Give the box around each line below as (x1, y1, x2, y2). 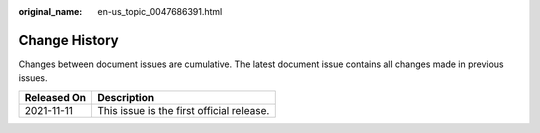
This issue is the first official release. (97, 103, 270, 117)
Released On (24, 90, 87, 104)
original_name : (18, 6, 83, 17)
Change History (18, 31, 119, 49)
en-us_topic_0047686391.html (97, 6, 223, 17)
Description (97, 90, 155, 104)
